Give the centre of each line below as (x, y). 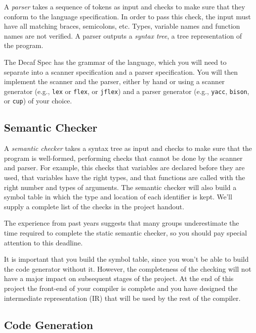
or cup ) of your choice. (38, 101)
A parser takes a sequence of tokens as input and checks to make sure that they (125, 6)
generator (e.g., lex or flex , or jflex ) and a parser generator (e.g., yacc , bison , (127, 91)
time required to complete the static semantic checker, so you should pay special (126, 233)
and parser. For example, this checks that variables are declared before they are (124, 167)
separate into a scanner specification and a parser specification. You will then (121, 71)
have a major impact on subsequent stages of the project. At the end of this (119, 278)
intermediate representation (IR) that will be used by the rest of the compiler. (122, 298)
